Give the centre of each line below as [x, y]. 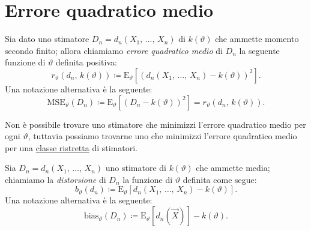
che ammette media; [233, 168]
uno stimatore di [136, 168]
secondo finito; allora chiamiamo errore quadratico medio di [114, 50]
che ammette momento [257, 39]
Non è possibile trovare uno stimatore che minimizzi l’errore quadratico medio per [155, 124]
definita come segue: [220, 179]
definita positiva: [86, 62]
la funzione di [148, 179]
